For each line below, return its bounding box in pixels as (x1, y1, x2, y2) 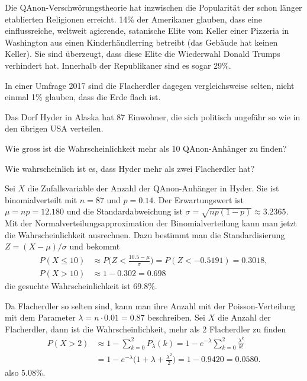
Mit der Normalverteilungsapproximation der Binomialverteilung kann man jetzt (5, 217, 298, 229)
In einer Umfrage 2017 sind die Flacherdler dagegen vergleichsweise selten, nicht (5, 79, 295, 91)
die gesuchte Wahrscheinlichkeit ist (5, 280, 131, 292)
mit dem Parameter (5, 311, 76, 324)
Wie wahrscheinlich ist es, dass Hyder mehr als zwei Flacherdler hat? (5, 162, 255, 174)
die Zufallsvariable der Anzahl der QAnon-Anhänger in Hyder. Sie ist (27, 182, 279, 194)
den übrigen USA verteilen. (5, 122, 104, 135)
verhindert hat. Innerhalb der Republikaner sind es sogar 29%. (5, 59, 231, 71)
